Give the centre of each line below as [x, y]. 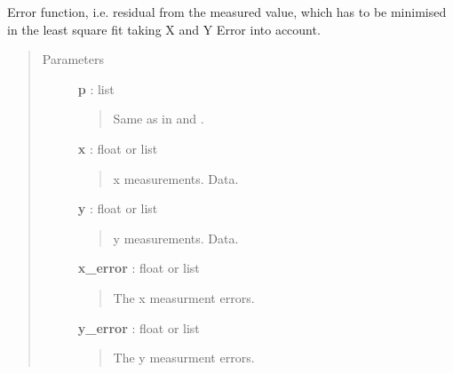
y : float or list [118, 208]
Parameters [73, 59]
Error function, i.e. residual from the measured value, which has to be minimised [227, 12]
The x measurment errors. [184, 297]
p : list [96, 88]
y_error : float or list [139, 327]
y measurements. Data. [176, 238]
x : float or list [118, 148]
